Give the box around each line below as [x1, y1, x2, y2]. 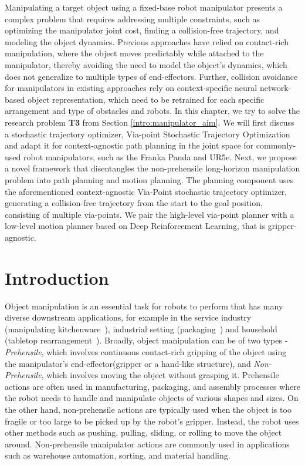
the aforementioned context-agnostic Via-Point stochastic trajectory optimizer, [5, 185, 287, 197]
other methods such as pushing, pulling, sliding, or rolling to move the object [5, 426, 282, 439]
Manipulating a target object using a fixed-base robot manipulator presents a [5, 1, 283, 13]
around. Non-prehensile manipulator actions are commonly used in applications [5, 437, 290, 450]
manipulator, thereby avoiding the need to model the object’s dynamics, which [5, 58, 287, 70]
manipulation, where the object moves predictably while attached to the [5, 47, 264, 59]
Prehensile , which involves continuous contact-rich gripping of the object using [5, 345, 287, 358]
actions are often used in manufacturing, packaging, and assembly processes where [5, 380, 300, 392]
